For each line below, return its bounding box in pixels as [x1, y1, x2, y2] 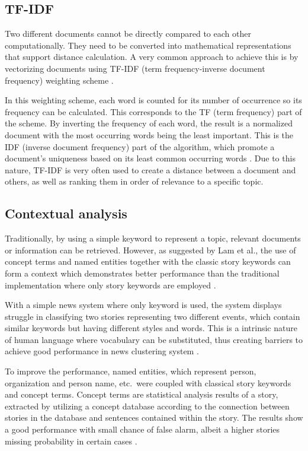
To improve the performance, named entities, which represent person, [5, 365, 256, 377]
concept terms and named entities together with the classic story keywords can [5, 255, 291, 268]
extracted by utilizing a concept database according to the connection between [5, 399, 290, 412]
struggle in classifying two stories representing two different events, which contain [5, 310, 300, 322]
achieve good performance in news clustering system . [5, 345, 199, 357]
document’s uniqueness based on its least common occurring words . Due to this [5, 152, 296, 164]
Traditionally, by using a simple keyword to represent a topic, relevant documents [5, 232, 301, 244]
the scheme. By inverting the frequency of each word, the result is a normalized [5, 117, 293, 129]
